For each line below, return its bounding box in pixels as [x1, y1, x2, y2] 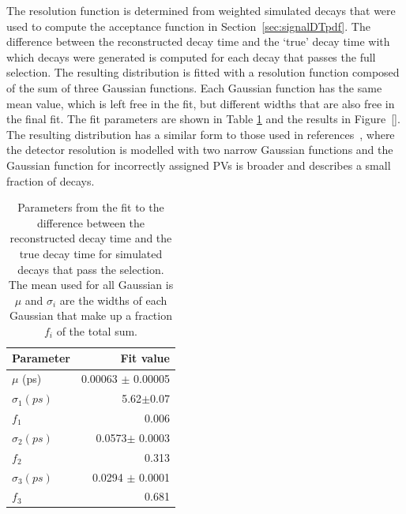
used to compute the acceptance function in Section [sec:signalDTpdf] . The [6, 17, 370, 34]
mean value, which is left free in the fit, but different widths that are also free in [6, 95, 395, 111]
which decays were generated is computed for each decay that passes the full [6, 48, 376, 65]
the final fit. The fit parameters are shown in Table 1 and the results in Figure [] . [6, 111, 400, 127]
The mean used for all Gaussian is [8, 276, 174, 293]
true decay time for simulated [19, 245, 163, 261]
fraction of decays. [6, 172, 95, 189]
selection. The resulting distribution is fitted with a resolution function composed [6, 64, 400, 81]
